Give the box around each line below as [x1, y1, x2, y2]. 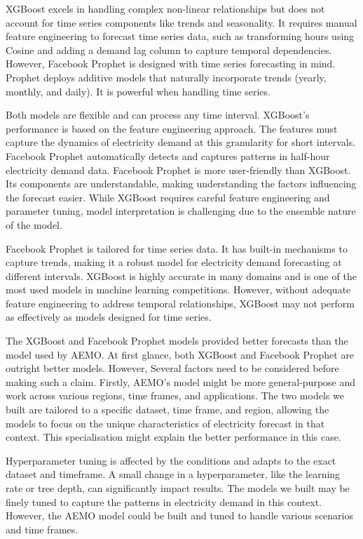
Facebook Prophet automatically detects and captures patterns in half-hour [6, 148, 330, 163]
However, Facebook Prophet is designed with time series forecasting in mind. [6, 56, 336, 71]
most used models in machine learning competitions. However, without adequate [6, 282, 351, 297]
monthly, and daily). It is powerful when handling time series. [6, 84, 270, 98]
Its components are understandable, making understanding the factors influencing [6, 176, 357, 191]
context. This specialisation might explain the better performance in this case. [6, 430, 341, 444]
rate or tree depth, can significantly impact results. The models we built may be [6, 481, 350, 495]
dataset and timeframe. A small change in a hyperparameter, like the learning [6, 467, 341, 481]
